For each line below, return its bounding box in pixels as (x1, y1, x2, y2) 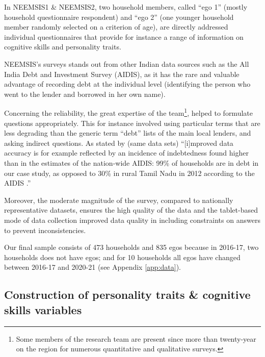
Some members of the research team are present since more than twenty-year (16, 333, 256, 344)
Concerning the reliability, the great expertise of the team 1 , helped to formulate (4, 106, 253, 118)
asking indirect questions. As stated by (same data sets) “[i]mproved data (4, 137, 233, 148)
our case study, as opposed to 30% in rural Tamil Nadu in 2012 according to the (4, 167, 255, 178)
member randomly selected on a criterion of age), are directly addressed (4, 21, 228, 32)
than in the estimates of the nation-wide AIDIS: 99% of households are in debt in (4, 157, 259, 168)
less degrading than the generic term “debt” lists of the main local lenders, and (4, 127, 251, 138)
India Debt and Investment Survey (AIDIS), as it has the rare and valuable (4, 68, 240, 79)
